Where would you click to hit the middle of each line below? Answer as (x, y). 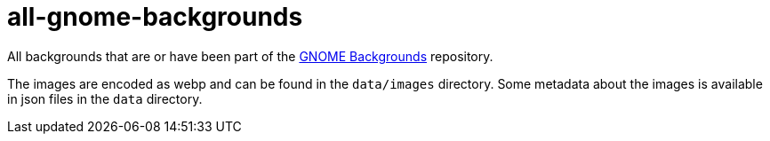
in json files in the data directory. (105, 98)
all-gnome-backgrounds (155, 17)
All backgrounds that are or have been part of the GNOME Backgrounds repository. (250, 56)
